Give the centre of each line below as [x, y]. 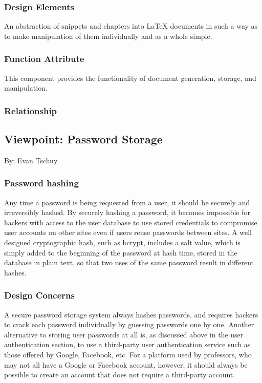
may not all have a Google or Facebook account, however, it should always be [126, 364]
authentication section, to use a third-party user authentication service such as [127, 344]
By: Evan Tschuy [31, 160]
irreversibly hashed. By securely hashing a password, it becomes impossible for [127, 212]
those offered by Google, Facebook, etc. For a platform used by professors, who [128, 355]
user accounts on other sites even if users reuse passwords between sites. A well [128, 232]
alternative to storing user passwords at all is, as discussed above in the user [124, 334]
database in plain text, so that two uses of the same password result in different [129, 262]
